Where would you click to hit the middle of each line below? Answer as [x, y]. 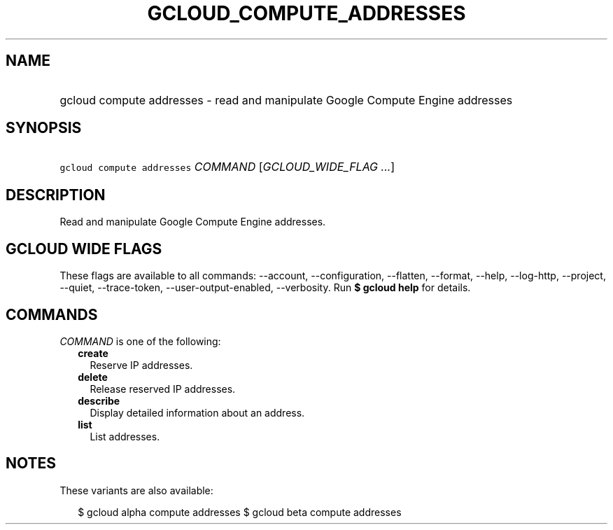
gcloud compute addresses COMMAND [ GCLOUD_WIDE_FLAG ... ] [227, 167]
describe [99, 400]
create [93, 353]
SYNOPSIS [44, 128]
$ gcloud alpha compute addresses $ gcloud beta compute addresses [240, 512]
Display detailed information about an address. [197, 412]
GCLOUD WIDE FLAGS [84, 249]
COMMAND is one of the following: [140, 341]
